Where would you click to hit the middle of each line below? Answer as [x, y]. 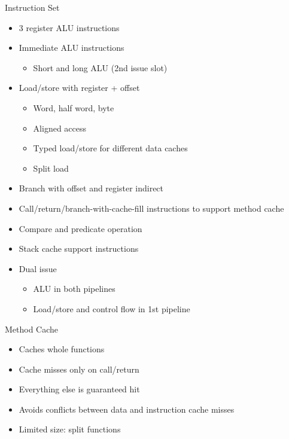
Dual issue [38, 268]
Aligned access [60, 128]
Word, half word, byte [74, 107]
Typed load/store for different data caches [110, 148]
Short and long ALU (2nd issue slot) [100, 67]
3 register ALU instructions [69, 27]
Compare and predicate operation [80, 228]
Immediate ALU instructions [72, 48]
